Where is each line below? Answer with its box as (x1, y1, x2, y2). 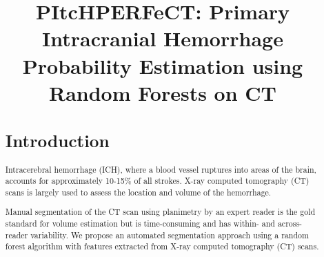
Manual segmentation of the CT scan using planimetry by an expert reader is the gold (5, 206, 316, 218)
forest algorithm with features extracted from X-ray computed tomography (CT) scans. (5, 240, 319, 252)
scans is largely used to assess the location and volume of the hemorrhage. (5, 186, 272, 198)
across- (277, 218, 303, 229)
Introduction (5, 128, 110, 153)
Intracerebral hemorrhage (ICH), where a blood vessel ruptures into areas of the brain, (5, 163, 316, 175)
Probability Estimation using (22, 51, 303, 79)
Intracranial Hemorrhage (42, 24, 283, 53)
